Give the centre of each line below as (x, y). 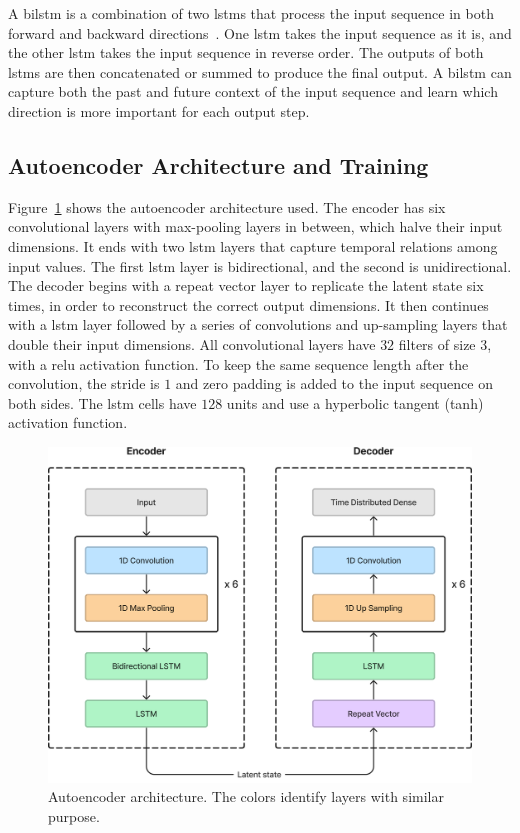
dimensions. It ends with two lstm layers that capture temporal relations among (253, 245)
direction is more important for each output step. (159, 110)
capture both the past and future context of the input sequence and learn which (253, 91)
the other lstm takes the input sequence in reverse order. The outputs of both (246, 52)
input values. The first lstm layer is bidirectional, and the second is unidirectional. (260, 265)
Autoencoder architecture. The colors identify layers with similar (246, 796)
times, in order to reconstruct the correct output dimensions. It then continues (248, 304)
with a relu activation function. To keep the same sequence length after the (238, 363)
